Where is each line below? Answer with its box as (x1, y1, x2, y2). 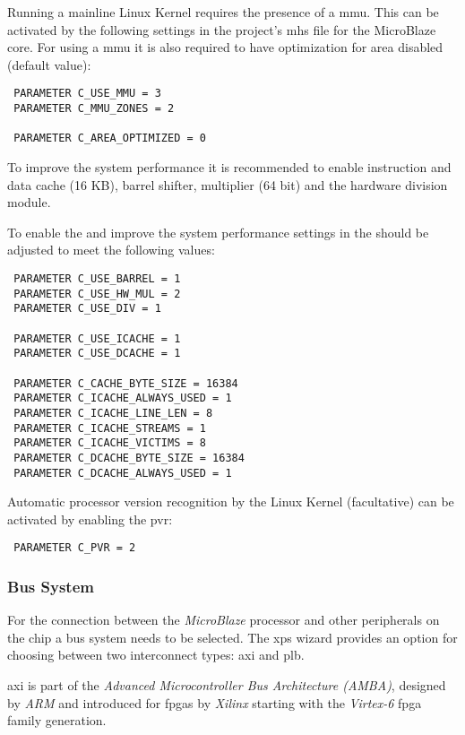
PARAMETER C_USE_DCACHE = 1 (13, 347, 181, 360)
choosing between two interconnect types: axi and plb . (7, 645, 305, 664)
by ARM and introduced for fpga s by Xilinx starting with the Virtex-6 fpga (7, 693, 422, 712)
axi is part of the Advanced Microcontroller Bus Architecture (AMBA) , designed (7, 676, 446, 694)
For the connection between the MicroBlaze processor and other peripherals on (7, 610, 440, 629)
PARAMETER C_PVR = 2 (13, 541, 136, 555)
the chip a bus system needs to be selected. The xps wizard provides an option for (7, 627, 458, 646)
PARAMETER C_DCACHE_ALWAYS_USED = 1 (13, 466, 232, 480)
